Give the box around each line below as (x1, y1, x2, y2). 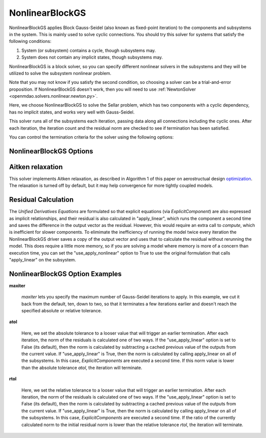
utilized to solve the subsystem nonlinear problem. (9, 70, 112, 76)
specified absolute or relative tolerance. (21, 308, 102, 314)
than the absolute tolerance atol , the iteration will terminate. (21, 365, 142, 370)
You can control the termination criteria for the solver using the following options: (9, 134, 174, 140)
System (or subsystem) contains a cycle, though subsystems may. (21, 47, 156, 53)
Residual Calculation (9, 195, 74, 204)
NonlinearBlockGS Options (9, 147, 94, 155)
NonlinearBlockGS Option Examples (9, 269, 122, 278)
